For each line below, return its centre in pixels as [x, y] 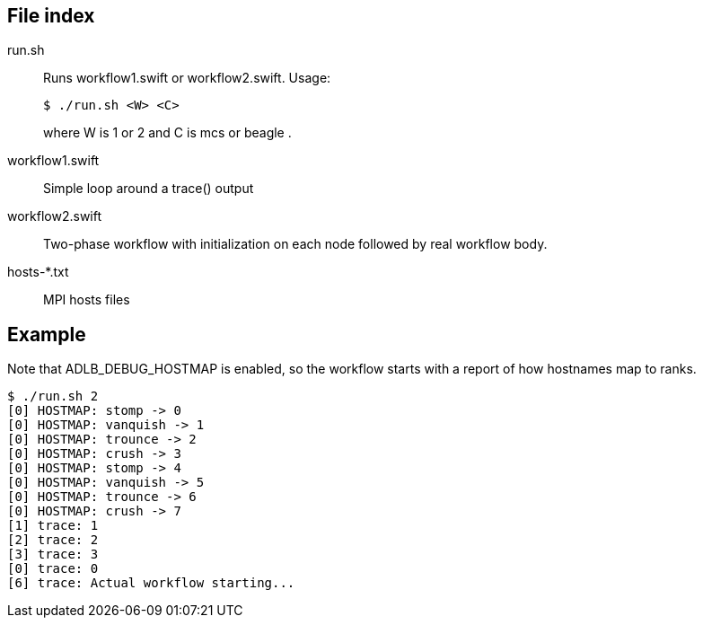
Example [47, 334]
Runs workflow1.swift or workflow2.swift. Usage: [187, 78]
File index [51, 16]
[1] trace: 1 [53, 526]
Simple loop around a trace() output [149, 189]
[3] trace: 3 [53, 555]
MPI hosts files [87, 300]
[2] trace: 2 [53, 540]
